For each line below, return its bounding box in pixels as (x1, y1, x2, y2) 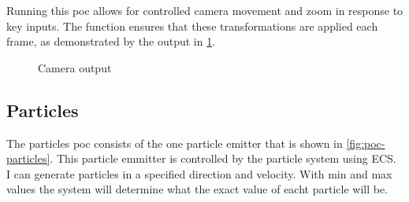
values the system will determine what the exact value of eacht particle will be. (6, 181, 389, 197)
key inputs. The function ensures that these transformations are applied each (6, 17, 378, 34)
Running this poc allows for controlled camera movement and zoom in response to (6, 2, 403, 18)
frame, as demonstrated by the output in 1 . (6, 33, 216, 50)
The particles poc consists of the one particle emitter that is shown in (6, 134, 343, 151)
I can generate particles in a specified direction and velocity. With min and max (6, 165, 392, 182)
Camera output (38, 59, 112, 75)
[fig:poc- (346, 134, 385, 151)
